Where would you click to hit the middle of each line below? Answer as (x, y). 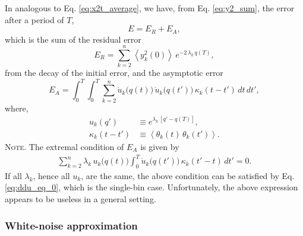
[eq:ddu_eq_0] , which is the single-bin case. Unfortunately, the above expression (151, 187)
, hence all (51, 175)
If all (13, 175)
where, (17, 108)
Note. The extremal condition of (64, 146)
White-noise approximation (71, 225)
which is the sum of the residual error (73, 39)
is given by (160, 146)
